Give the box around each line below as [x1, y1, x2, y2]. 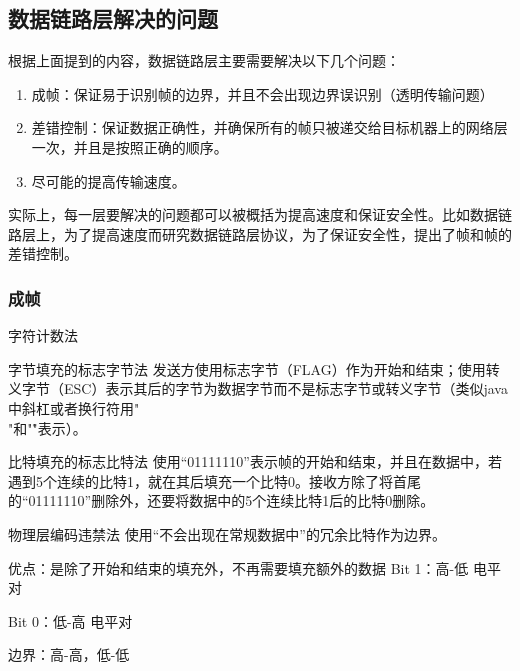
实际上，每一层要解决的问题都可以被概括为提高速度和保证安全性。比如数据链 [8, 204, 512, 225]
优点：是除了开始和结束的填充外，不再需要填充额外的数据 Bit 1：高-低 [8, 557, 469, 578]
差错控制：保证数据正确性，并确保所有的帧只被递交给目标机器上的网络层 [31, 117, 508, 138]
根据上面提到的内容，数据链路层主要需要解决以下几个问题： [8, 50, 400, 71]
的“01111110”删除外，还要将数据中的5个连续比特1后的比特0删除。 [8, 490, 435, 511]
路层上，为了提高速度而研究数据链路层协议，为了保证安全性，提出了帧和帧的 [8, 223, 512, 244]
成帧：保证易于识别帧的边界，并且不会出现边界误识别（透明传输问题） [31, 83, 494, 104]
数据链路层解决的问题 [8, 3, 218, 34]
